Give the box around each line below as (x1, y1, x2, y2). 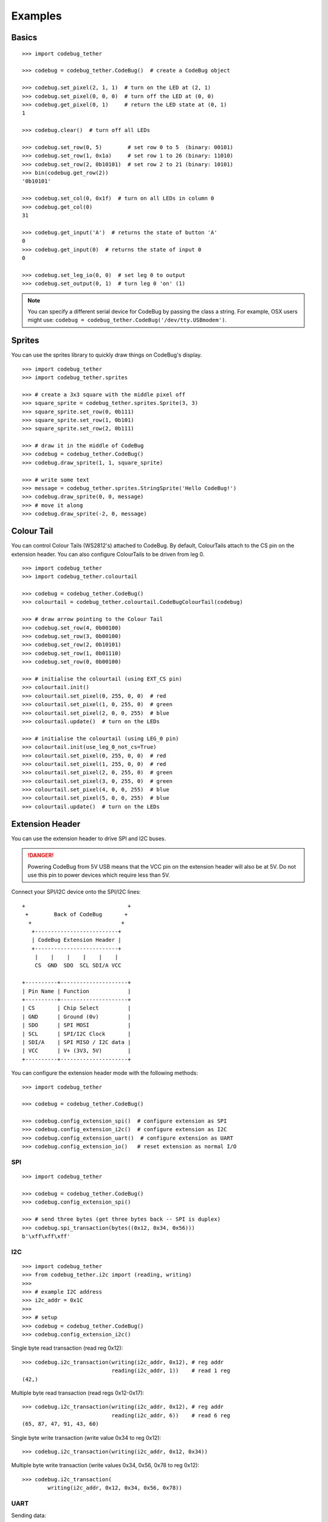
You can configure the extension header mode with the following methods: (11, 1069, 199, 1077)
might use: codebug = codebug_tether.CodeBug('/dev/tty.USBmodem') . (27, 317, 227, 324)
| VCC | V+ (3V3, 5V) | (22, 1047, 131, 1054)
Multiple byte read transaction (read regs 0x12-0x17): (11, 1389, 145, 1397)
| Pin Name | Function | (22, 987, 131, 995)
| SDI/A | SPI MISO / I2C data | (22, 1039, 131, 1045)
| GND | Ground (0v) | (22, 1013, 131, 1020)
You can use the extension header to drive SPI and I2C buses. (11, 835, 166, 842)
